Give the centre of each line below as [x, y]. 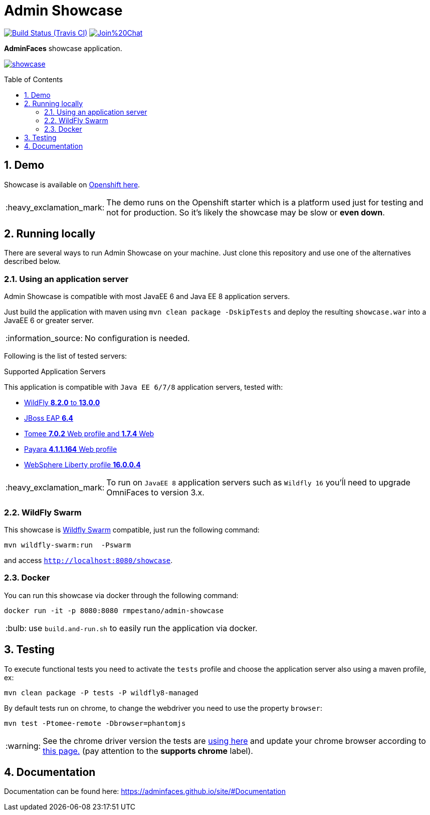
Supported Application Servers [55, 372]
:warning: [23, 746]
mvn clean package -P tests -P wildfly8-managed [101, 693]
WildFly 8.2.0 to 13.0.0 [62, 403]
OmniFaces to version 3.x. [155, 493]
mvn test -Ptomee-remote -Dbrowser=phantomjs [95, 723]
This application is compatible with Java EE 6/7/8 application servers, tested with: [144, 387]
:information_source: [44, 338]
